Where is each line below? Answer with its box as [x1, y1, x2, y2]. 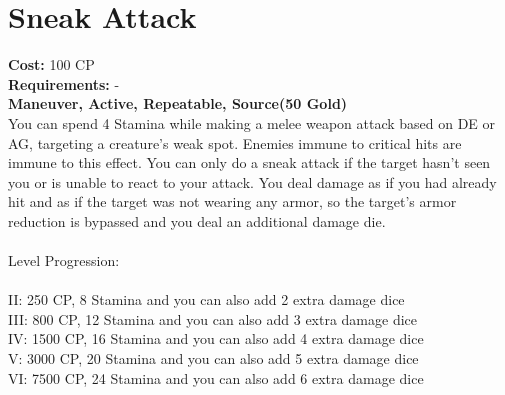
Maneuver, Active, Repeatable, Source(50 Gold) [8, 93, 348, 114]
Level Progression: [8, 250, 120, 271]
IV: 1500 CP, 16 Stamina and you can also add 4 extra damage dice [8, 328, 424, 349]
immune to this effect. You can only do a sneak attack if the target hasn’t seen [8, 152, 491, 173]
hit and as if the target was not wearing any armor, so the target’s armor [8, 191, 457, 212]
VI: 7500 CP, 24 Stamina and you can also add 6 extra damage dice [8, 367, 424, 388]
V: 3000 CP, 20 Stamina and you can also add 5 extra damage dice [8, 348, 419, 369]
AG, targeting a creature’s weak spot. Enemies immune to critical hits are [8, 132, 462, 153]
